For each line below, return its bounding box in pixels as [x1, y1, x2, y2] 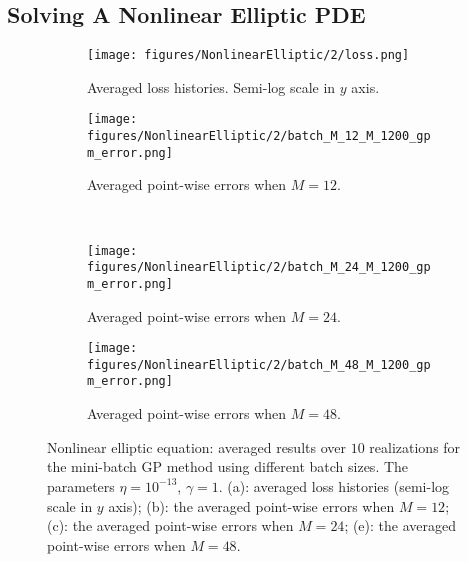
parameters [47, 475, 115, 496]
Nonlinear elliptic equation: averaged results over [47, 436, 346, 457]
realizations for [369, 436, 461, 457]
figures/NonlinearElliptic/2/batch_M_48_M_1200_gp [87, 357, 431, 372]
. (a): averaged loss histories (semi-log [218, 475, 450, 496]
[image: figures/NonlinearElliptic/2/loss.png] [87, 48, 410, 63]
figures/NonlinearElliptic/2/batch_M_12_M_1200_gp [87, 129, 431, 144]
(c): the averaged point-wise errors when [47, 515, 294, 536]
